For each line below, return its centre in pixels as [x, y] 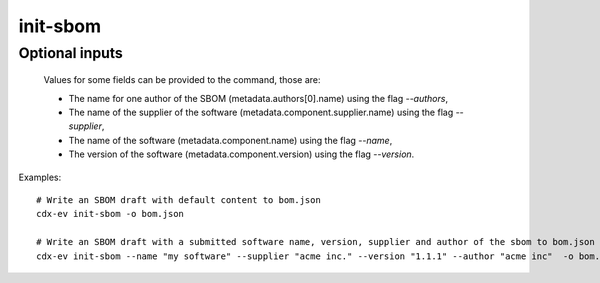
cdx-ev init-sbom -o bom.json [110, 214]
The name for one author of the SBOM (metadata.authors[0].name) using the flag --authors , [258, 98]
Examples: [40, 177]
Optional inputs [71, 53]
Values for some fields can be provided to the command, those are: [182, 80]
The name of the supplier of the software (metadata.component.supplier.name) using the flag [261, 112]
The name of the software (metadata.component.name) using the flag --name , [230, 140]
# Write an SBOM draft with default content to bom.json [179, 199]
